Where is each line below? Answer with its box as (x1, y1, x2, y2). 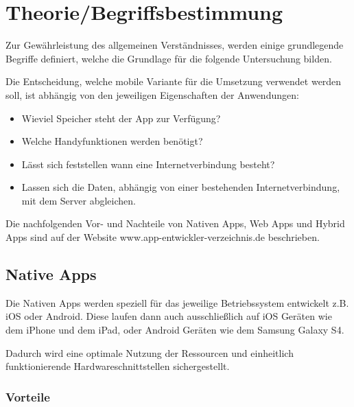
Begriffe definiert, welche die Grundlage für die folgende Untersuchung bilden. (5, 51, 332, 65)
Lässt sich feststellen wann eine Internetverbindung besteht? (21, 156, 275, 171)
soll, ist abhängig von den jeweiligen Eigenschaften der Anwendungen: (5, 87, 299, 102)
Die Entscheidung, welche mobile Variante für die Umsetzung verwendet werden (5, 74, 342, 89)
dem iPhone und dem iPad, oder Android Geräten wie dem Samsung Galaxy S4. (5, 323, 344, 337)
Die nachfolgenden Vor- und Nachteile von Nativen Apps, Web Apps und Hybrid (5, 216, 345, 231)
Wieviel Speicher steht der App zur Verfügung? (21, 111, 221, 125)
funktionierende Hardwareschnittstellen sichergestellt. (5, 359, 230, 373)
